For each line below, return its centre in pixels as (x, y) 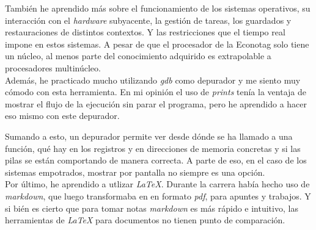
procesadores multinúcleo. (53, 67)
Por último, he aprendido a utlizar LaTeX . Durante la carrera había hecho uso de (157, 184)
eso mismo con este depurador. (62, 116)
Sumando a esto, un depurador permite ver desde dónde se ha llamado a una (149, 136)
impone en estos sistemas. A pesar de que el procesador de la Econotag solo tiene (157, 44)
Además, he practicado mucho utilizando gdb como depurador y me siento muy (153, 80)
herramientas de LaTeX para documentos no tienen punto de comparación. (145, 220)
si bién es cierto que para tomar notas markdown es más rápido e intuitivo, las (152, 208)
